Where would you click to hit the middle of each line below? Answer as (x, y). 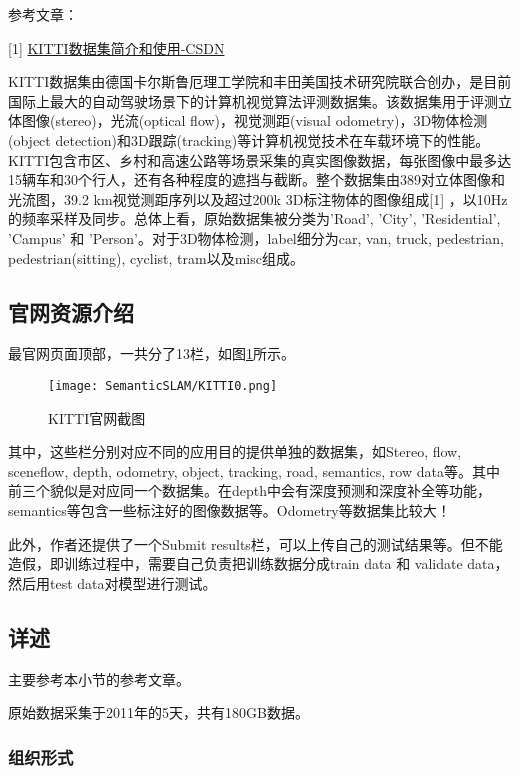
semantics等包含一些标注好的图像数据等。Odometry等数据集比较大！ (229, 509)
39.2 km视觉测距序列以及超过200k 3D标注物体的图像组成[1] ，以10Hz (285, 198)
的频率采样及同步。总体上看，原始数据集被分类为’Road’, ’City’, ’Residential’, (254, 218)
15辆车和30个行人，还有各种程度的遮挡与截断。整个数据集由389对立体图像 (249, 179)
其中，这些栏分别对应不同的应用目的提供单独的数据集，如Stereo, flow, (235, 451)
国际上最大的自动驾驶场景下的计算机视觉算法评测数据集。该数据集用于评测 (253, 100)
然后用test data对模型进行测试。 (112, 582)
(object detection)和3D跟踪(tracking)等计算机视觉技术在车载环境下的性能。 (249, 139)
